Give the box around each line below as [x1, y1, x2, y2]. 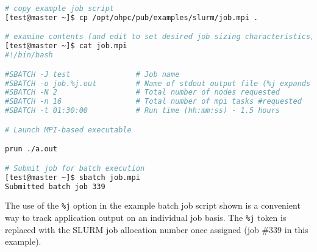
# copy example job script [5, 4, 114, 13]
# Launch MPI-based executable [5, 125, 132, 134]
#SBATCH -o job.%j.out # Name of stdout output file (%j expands [5, 79, 311, 88]
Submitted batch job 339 [5, 182, 105, 191]
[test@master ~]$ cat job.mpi [5, 41, 127, 51]
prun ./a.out [5, 145, 57, 154]
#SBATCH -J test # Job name [5, 70, 180, 79]
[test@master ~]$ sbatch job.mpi [5, 173, 140, 182]
